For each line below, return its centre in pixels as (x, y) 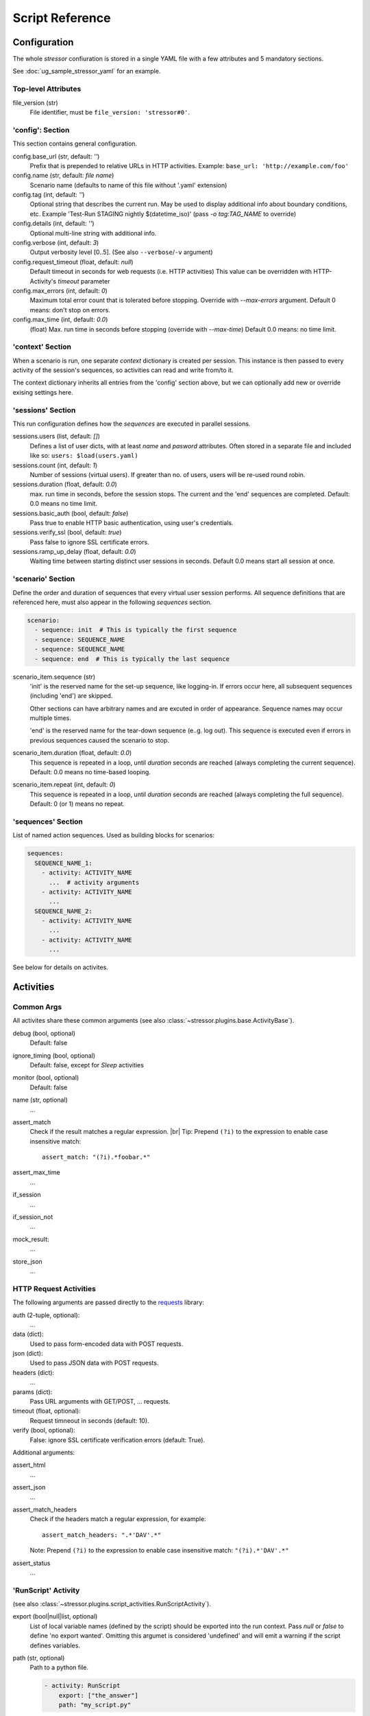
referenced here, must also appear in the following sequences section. (112, 602)
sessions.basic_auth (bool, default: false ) (71, 513)
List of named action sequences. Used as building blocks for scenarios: (114, 835)
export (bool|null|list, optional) (55, 1616)
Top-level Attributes (47, 89)
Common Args (37, 1007)
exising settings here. (43, 392)
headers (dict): (34, 1372)
